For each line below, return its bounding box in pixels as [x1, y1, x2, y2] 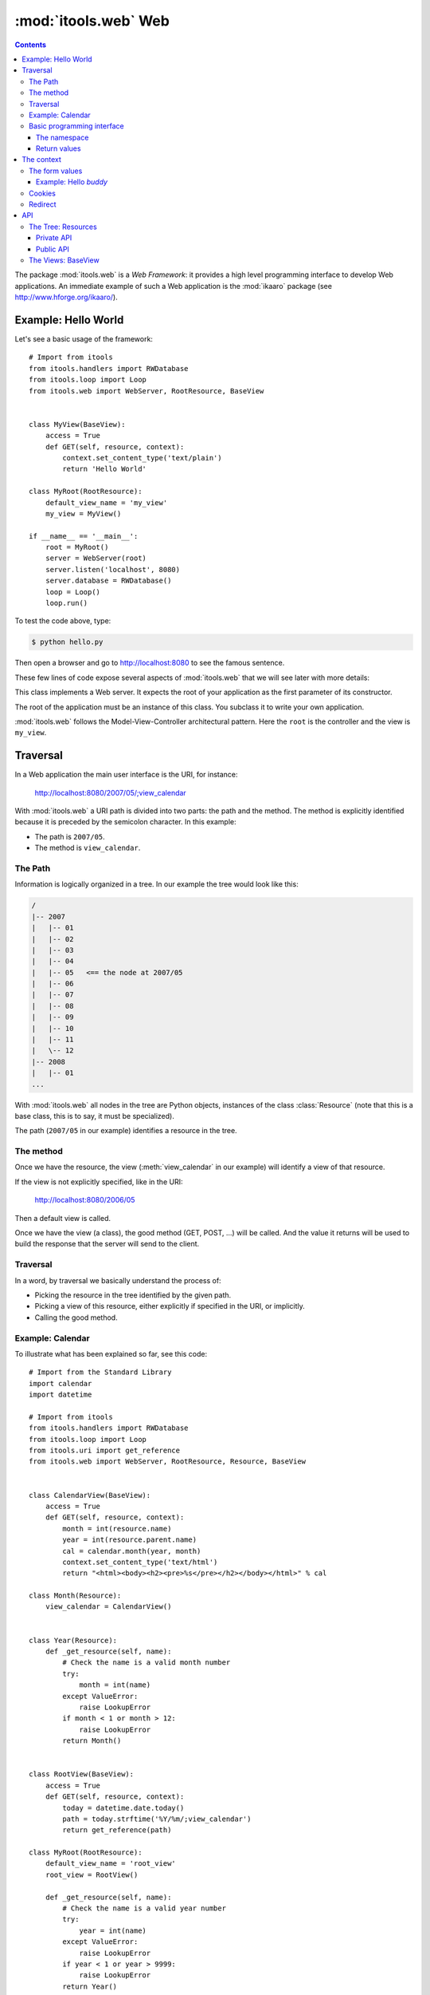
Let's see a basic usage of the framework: [14, 334, 153, 344]
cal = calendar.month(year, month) [62, 1547, 201, 1555]
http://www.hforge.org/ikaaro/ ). [14, 292, 119, 302]
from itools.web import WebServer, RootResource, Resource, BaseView [29, 1457, 307, 1466]
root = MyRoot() [45, 543, 109, 552]
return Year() [62, 1981, 118, 1991]
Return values [36, 144, 81, 153]
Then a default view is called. [14, 1213, 111, 1223]
